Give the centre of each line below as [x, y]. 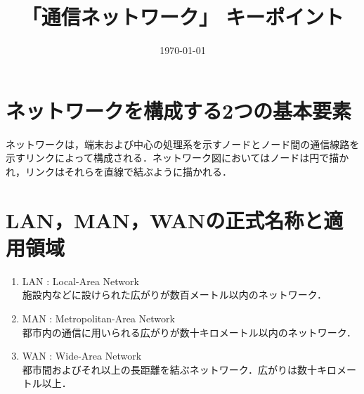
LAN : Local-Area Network [80, 281]
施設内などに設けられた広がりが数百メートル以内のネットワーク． [175, 295]
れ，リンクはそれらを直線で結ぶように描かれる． [119, 171]
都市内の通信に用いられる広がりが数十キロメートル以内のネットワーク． [189, 332]
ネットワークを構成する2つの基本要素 [179, 110]
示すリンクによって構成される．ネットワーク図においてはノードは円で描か [177, 158]
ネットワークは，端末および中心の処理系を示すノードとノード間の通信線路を [183, 144]
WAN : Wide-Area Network [82, 356]
